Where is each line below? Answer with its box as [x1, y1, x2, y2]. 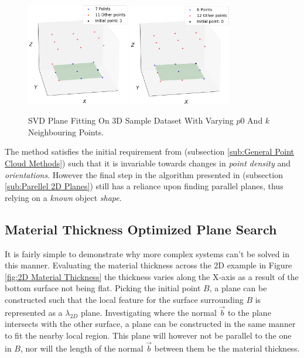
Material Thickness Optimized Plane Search [5, 220, 277, 238]
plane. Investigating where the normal [80, 306, 217, 318]
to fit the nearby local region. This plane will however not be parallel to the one [5, 329, 292, 341]
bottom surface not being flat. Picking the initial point [5, 282, 201, 294]
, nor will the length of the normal [20, 342, 144, 354]
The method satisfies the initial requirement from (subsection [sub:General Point [5, 145, 295, 158]
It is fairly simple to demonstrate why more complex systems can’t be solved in [5, 247, 289, 260]
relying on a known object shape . [5, 191, 122, 203]
